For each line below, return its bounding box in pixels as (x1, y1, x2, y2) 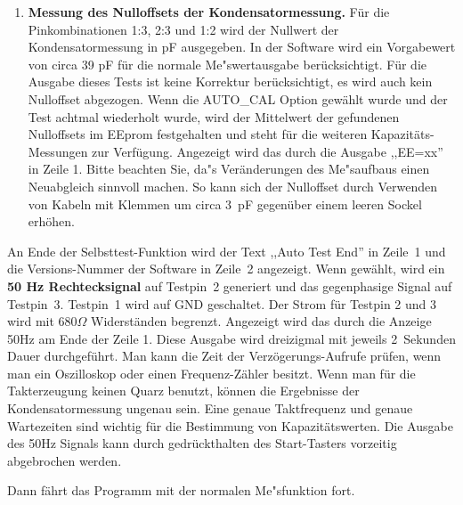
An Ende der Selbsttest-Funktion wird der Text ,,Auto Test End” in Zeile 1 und (7, 241, 446, 260)
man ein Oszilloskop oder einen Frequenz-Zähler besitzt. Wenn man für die (7, 363, 416, 382)
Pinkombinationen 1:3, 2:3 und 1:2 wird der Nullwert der (28, 20, 339, 38)
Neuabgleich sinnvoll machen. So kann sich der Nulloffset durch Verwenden (28, 176, 438, 195)
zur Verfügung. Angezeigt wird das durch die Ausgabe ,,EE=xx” (92, 142, 443, 160)
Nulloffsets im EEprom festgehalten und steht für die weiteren (28, 125, 368, 143)
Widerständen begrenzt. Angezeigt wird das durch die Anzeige (91, 312, 432, 330)
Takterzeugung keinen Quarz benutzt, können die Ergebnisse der (7, 381, 360, 400)
